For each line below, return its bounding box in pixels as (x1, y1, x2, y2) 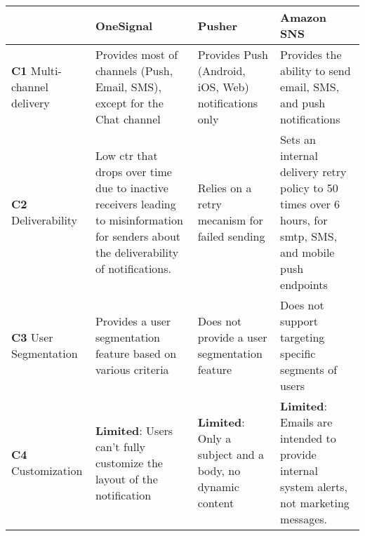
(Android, (197, 62, 246, 79)
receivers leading (95, 196, 176, 212)
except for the (95, 95, 164, 111)
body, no (197, 462, 241, 478)
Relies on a (197, 180, 252, 196)
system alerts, (280, 478, 347, 495)
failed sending (197, 228, 265, 244)
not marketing (280, 495, 350, 511)
